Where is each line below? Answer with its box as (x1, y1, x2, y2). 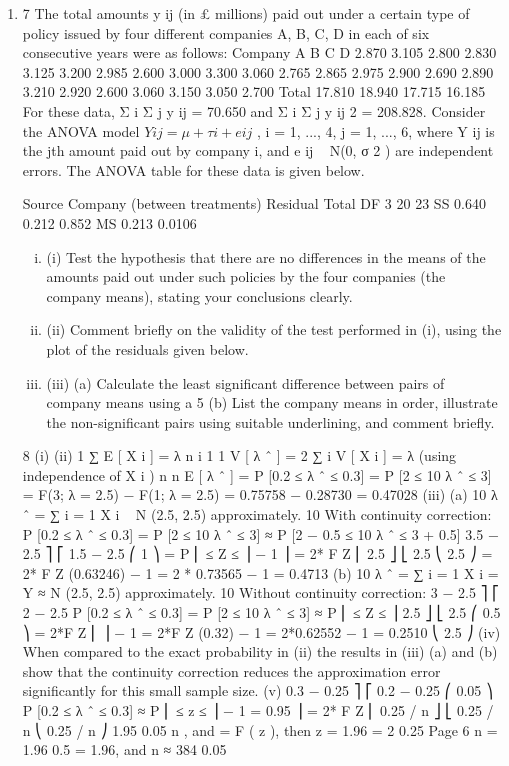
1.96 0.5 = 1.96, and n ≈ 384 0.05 (22, 739, 227, 760)
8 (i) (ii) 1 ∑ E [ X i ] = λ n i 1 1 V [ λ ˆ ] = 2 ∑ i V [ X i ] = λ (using (22, 445, 457, 466)
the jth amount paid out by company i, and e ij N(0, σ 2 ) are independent (22, 140, 494, 161)
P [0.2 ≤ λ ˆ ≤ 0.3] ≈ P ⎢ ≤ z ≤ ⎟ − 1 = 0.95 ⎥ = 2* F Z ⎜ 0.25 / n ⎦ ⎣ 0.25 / (22, 700, 494, 720)
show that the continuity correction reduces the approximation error (22, 660, 441, 681)
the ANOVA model (22, 120, 140, 141)
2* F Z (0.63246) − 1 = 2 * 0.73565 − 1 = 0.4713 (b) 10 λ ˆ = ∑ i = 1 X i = (22, 562, 499, 583)
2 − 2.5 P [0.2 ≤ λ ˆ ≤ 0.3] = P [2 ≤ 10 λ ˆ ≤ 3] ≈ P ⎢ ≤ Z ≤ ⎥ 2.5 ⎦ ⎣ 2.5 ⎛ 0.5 (22, 602, 501, 623)
